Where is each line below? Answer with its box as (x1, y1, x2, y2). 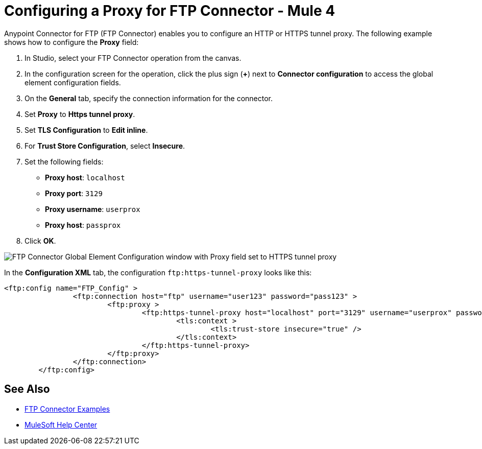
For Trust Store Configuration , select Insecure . (25, 141, 185, 150)
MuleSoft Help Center (25, 420, 98, 429)
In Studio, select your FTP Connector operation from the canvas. (25, 53, 242, 62)
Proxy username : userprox (45, 204, 140, 214)
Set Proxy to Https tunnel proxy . (25, 109, 135, 119)
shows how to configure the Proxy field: (4, 37, 139, 46)
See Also (4, 383, 50, 396)
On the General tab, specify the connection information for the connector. (25, 93, 273, 103)
